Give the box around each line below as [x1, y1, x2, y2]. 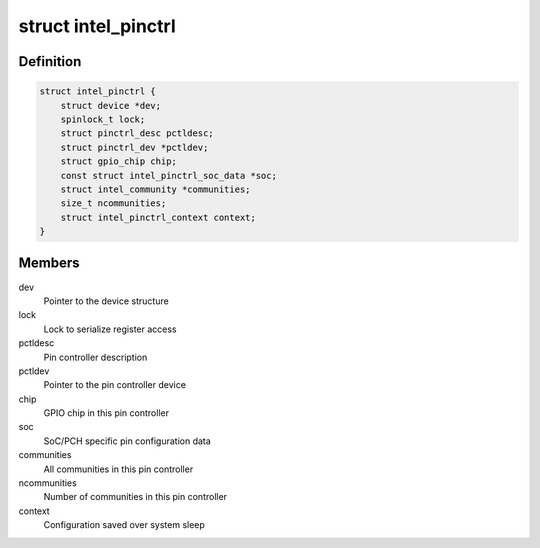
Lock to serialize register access [43, 323, 177, 335]
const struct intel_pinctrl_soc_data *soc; [60, 170, 277, 181]
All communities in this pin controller [43, 463, 194, 475]
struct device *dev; [60, 100, 162, 111]
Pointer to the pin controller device [43, 379, 187, 391]
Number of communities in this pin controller [43, 491, 228, 503]
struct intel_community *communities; [60, 183, 251, 195]
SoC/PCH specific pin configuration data [43, 435, 212, 447]
